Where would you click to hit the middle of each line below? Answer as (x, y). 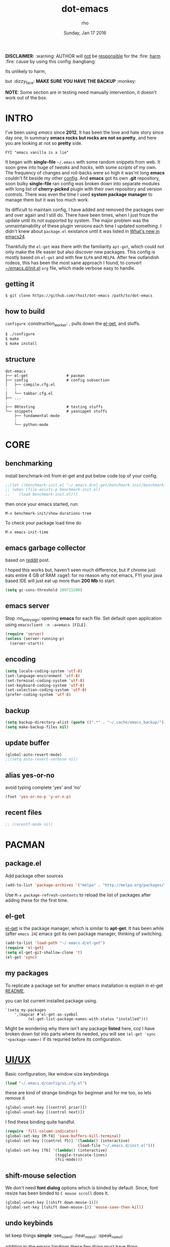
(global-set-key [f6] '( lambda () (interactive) (56, 1150)
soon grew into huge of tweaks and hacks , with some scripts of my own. (81, 167)
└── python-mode (32, 425)
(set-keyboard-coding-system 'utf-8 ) (45, 685)
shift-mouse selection (41, 1176)
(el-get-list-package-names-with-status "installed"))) (88, 1019)
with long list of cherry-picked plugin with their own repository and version (84, 189)
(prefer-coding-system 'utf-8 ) (38, 695)
